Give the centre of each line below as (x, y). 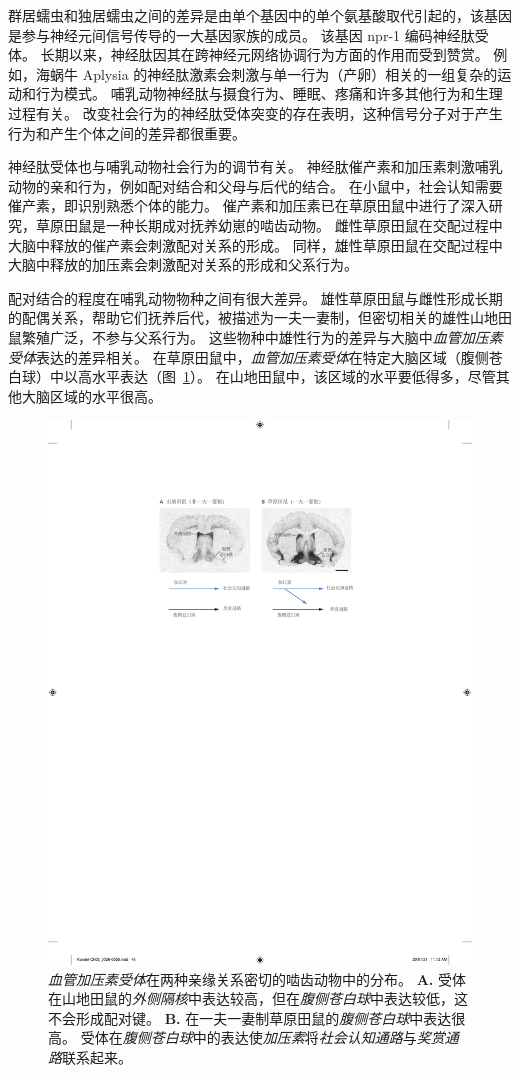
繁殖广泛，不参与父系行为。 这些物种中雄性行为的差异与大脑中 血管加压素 (262, 336)
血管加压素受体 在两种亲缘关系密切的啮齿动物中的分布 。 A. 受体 (257, 978)
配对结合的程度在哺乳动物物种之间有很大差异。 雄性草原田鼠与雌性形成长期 (255, 297)
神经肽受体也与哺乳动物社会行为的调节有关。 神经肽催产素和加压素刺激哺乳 (255, 166)
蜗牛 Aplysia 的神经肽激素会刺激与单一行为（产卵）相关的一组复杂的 (273, 73)
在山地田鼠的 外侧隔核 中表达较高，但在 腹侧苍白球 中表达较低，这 (258, 998)
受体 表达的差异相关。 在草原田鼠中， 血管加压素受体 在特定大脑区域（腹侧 (248, 356)
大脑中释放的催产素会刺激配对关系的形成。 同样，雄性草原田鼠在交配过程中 (255, 244)
